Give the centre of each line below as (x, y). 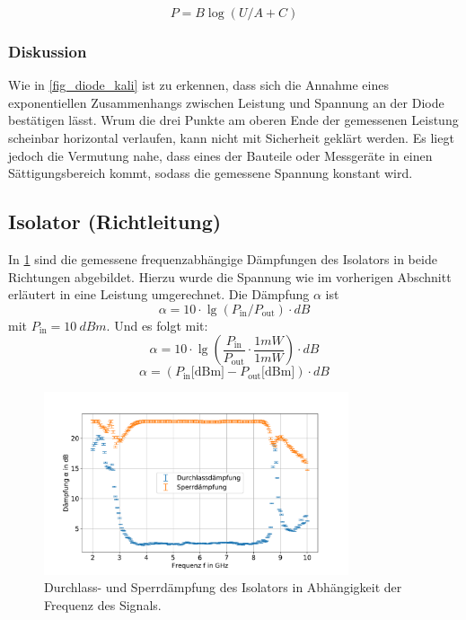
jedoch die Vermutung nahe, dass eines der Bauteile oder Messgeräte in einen (220, 155)
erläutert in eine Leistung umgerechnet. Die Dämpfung (159, 294)
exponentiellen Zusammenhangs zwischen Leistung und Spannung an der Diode (226, 102)
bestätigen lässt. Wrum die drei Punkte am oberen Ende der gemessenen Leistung (233, 120)
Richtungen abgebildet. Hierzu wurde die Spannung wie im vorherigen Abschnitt (230, 276)
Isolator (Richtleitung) (115, 221)
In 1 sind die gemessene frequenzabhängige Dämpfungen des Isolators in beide (223, 258)
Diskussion (48, 51)
